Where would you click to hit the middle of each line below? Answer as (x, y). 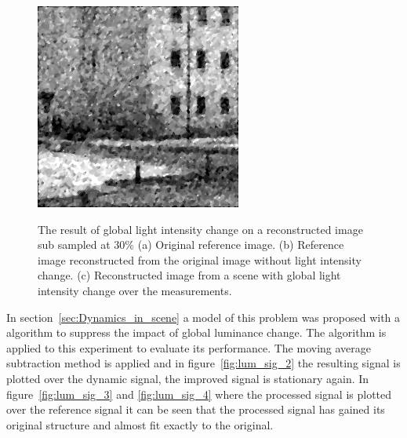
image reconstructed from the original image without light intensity (200, 259)
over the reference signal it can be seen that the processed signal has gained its (196, 409)
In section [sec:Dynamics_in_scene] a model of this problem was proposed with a (203, 317)
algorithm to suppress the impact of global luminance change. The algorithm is (196, 332)
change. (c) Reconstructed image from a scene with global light (189, 275)
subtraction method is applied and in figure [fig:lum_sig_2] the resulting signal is (203, 363)
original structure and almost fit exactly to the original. (140, 424)
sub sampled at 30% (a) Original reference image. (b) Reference (191, 245)
